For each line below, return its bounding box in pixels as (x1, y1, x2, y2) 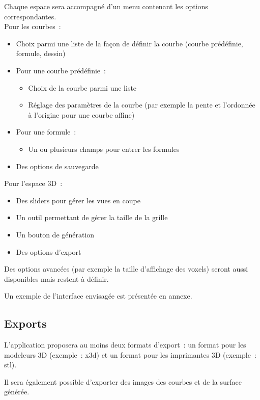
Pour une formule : (16, 126, 76, 137)
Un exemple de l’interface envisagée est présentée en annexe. (4, 290, 192, 301)
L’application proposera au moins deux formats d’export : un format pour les (4, 339, 246, 350)
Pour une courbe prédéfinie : (16, 65, 106, 75)
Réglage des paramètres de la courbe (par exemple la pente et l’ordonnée (28, 99, 255, 110)
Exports (4, 315, 47, 331)
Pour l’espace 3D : (4, 178, 63, 189)
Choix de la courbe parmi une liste (28, 82, 137, 93)
